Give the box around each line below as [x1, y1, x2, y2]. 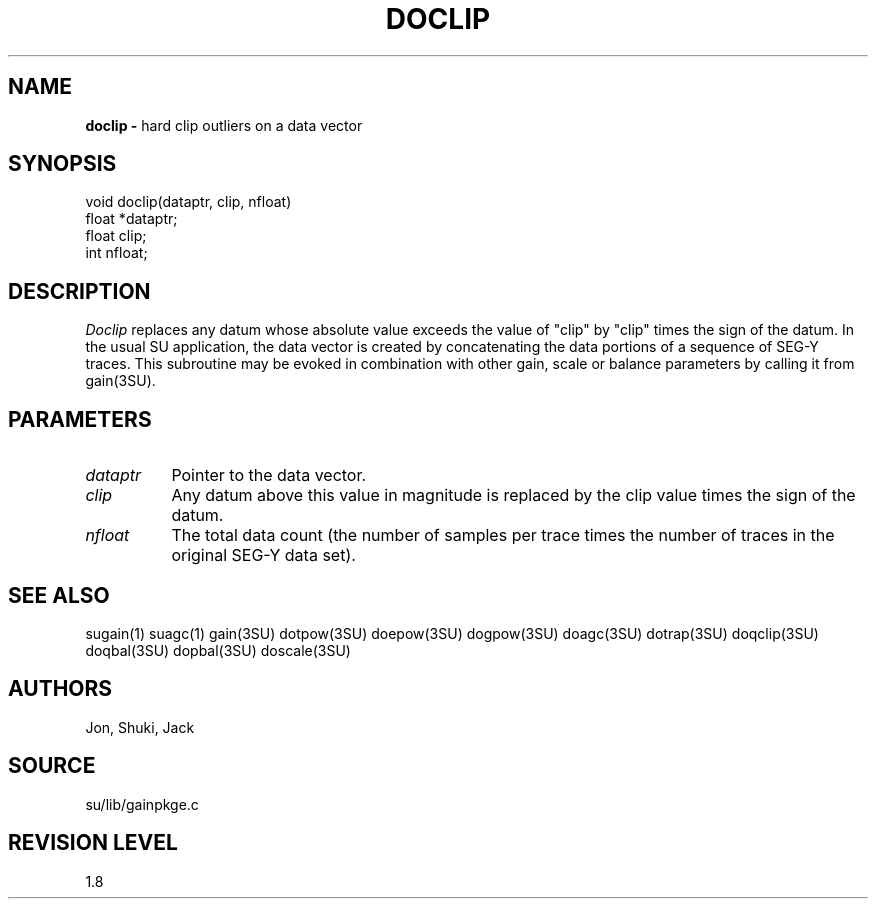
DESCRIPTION [8, 278, 151, 304]
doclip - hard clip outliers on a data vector [85, 116, 363, 134]
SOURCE [8, 753, 96, 779]
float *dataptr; [85, 210, 178, 228]
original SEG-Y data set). [171, 545, 356, 566]
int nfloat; [85, 244, 148, 262]
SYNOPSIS [8, 151, 117, 177]
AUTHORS [8, 676, 113, 702]
